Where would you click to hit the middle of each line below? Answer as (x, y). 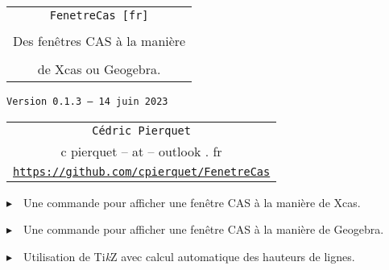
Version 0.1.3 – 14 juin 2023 (87, 102)
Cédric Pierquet (141, 130)
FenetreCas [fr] (99, 15)
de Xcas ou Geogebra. (99, 69)
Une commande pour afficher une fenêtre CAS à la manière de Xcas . (192, 202)
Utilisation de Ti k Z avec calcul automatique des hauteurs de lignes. (189, 256)
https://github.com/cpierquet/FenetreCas (142, 171)
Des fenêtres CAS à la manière (99, 41)
